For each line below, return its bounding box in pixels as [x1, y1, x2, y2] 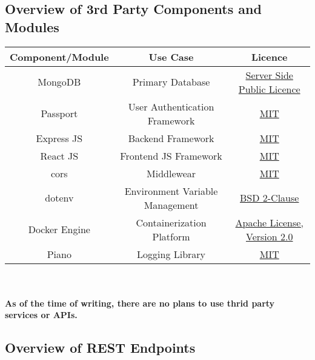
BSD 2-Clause [240, 191, 299, 205]
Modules [5, 17, 59, 36]
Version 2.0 [245, 229, 293, 243]
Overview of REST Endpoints [5, 338, 196, 357]
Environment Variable [124, 183, 218, 198]
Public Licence [238, 81, 300, 96]
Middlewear [147, 166, 196, 180]
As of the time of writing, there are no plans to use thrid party [5, 296, 275, 309]
